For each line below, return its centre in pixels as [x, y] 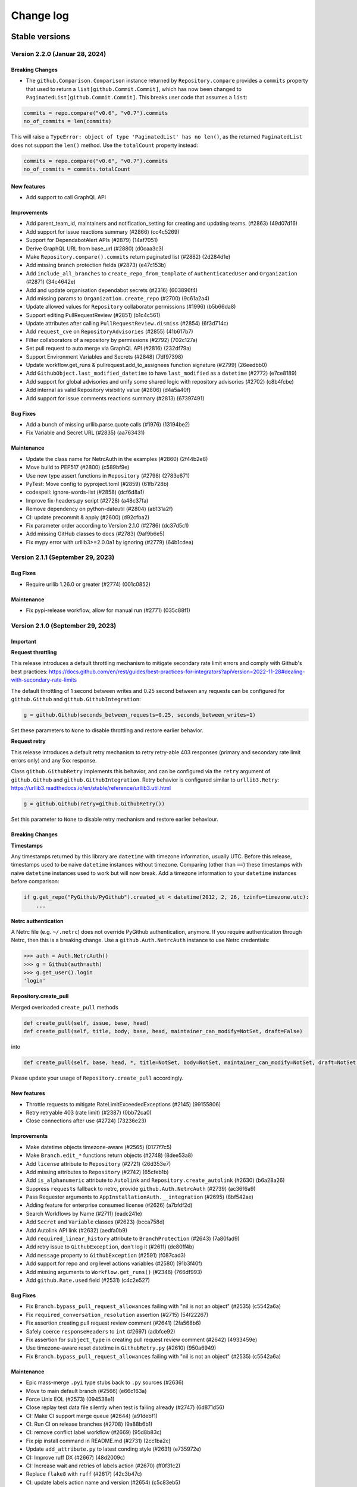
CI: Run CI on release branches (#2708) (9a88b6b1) [89, 1424]
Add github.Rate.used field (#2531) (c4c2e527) [88, 1280]
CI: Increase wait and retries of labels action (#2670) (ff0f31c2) [103, 1466]
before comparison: [35, 881]
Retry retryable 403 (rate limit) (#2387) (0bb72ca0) [89, 1112]
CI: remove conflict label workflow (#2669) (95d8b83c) [94, 1432]
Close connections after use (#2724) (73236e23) [86, 1121]
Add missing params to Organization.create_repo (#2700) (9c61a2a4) [118, 298]
